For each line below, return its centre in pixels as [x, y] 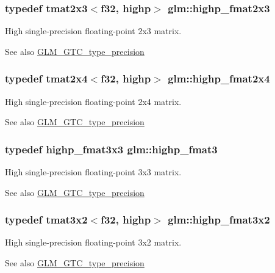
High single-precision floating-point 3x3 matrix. [93, 172]
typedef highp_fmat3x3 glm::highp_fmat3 [111, 149]
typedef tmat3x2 [46, 220]
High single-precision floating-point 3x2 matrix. [93, 242]
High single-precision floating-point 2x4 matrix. [93, 101]
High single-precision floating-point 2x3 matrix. [93, 31]
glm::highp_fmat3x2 [219, 220]
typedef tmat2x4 [46, 78]
